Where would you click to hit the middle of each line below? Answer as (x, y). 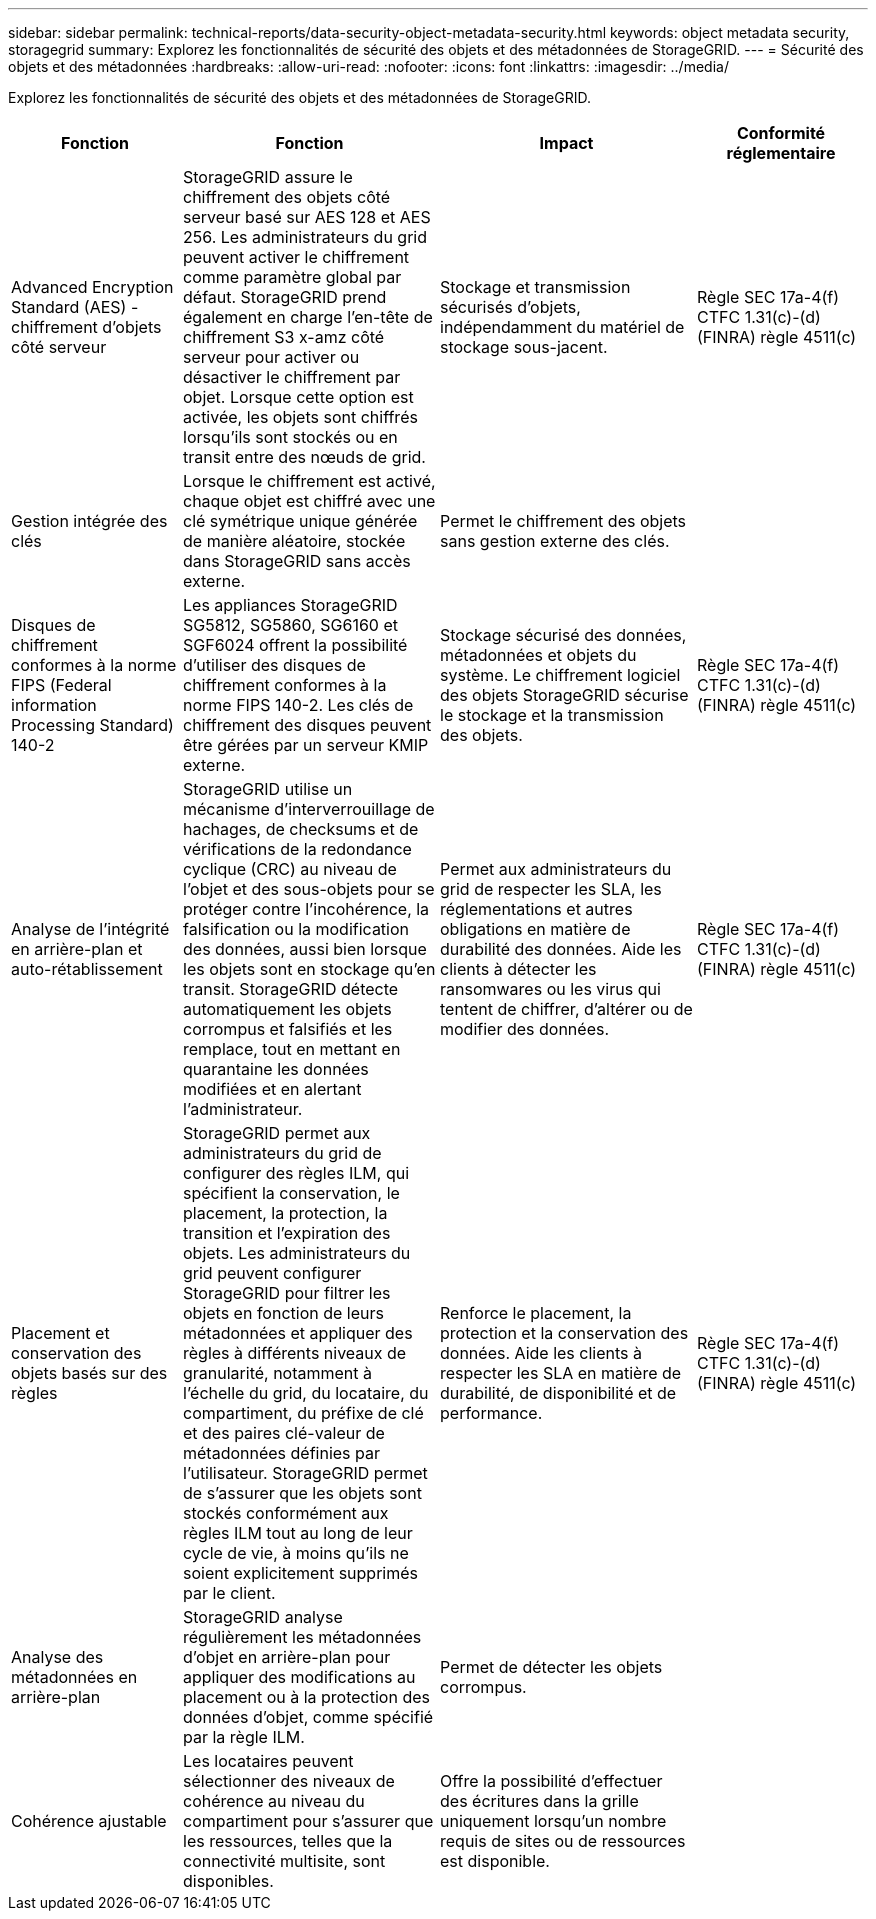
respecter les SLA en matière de (561, 1373)
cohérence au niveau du (274, 1801)
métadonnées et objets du (538, 655)
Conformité (781, 133)
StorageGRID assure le (268, 177)
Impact (566, 143)
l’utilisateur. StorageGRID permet (305, 1473)
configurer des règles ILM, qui (296, 1173)
